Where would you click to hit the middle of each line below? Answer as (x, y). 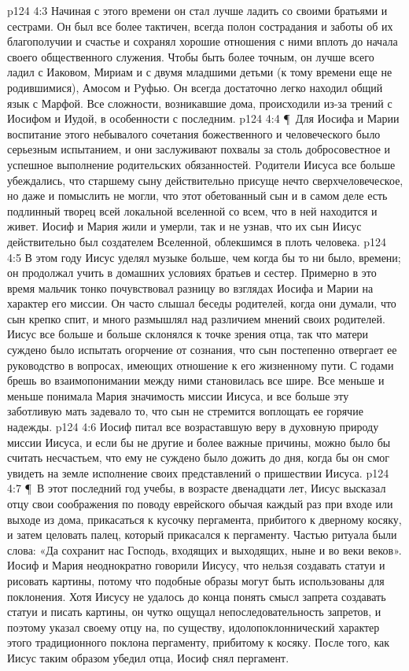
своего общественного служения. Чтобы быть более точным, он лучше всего (191, 56)
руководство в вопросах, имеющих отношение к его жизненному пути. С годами (201, 365)
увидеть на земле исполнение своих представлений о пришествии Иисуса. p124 (198, 472)
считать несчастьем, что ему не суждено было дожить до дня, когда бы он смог (199, 457)
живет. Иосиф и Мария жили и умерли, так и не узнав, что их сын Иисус (184, 226)
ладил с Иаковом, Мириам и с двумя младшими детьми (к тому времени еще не (200, 72)
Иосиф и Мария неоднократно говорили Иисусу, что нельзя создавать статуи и (196, 565)
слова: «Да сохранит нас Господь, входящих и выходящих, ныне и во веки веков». (204, 549)
